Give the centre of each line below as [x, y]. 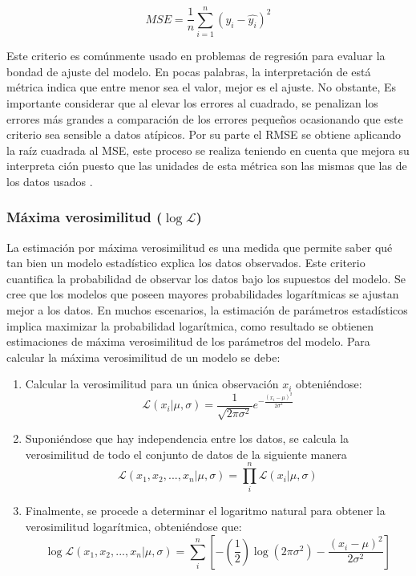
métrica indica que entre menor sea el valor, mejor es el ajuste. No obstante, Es [202, 87]
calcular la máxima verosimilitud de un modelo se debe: [143, 357]
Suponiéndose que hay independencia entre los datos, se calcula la [187, 438]
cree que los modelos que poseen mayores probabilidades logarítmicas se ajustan [203, 294]
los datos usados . [50, 181]
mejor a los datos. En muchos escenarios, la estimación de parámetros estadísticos [207, 310]
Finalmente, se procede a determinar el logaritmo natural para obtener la [205, 511]
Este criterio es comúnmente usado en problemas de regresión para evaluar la [196, 56]
